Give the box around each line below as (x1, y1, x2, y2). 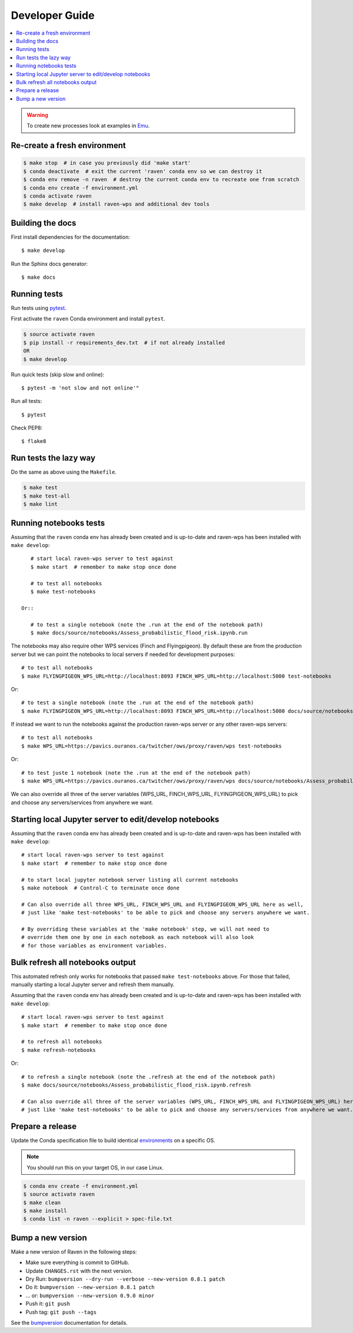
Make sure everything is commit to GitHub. (25, 1259, 129, 1266)
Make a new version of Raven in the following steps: (11, 1248, 138, 1255)
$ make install (23, 1208, 67, 1214)
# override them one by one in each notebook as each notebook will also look (21, 934, 254, 941)
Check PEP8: (11, 424, 43, 432)
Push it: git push (25, 1300, 71, 1307)
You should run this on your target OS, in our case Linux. (26, 1164, 164, 1171)
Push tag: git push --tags (25, 1308, 97, 1315)
